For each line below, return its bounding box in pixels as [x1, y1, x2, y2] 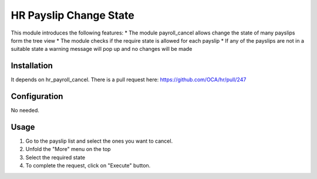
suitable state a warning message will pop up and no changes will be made [11, 46, 193, 53]
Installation [11, 61, 53, 71]
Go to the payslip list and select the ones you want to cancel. [25, 137, 173, 144]
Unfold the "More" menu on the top [25, 146, 111, 153]
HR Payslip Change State [11, 9, 134, 22]
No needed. [11, 107, 39, 114]
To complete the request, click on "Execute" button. [25, 162, 151, 169]
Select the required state [25, 154, 85, 161]
